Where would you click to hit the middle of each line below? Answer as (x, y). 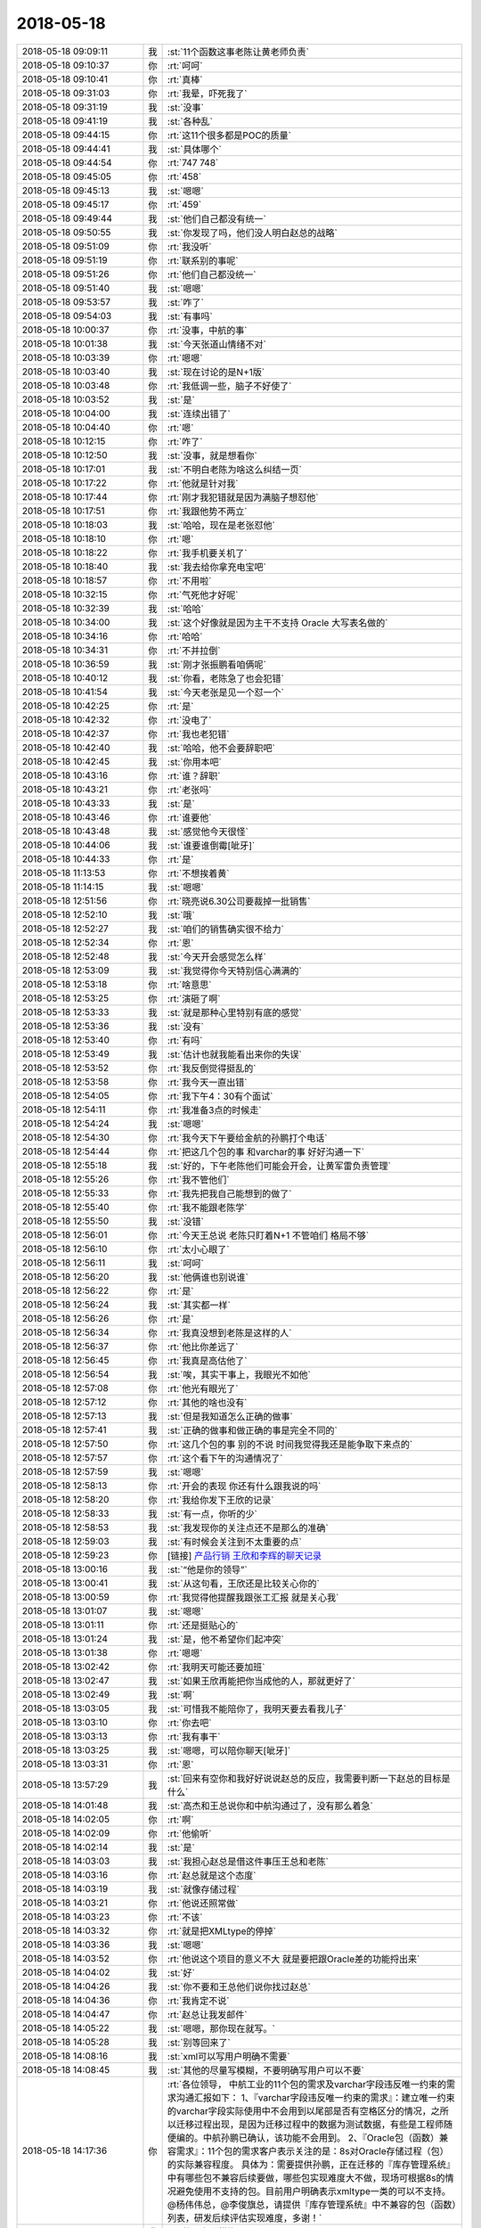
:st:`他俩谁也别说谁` (208, 1277)
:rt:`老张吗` (189, 790)
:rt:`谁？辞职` (194, 775)
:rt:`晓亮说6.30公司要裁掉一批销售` (239, 901)
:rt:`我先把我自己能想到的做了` (229, 1193)
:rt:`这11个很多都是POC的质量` (229, 135)
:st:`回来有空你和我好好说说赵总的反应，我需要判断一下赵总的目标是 (309, 1778)
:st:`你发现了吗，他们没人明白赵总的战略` (253, 233)
